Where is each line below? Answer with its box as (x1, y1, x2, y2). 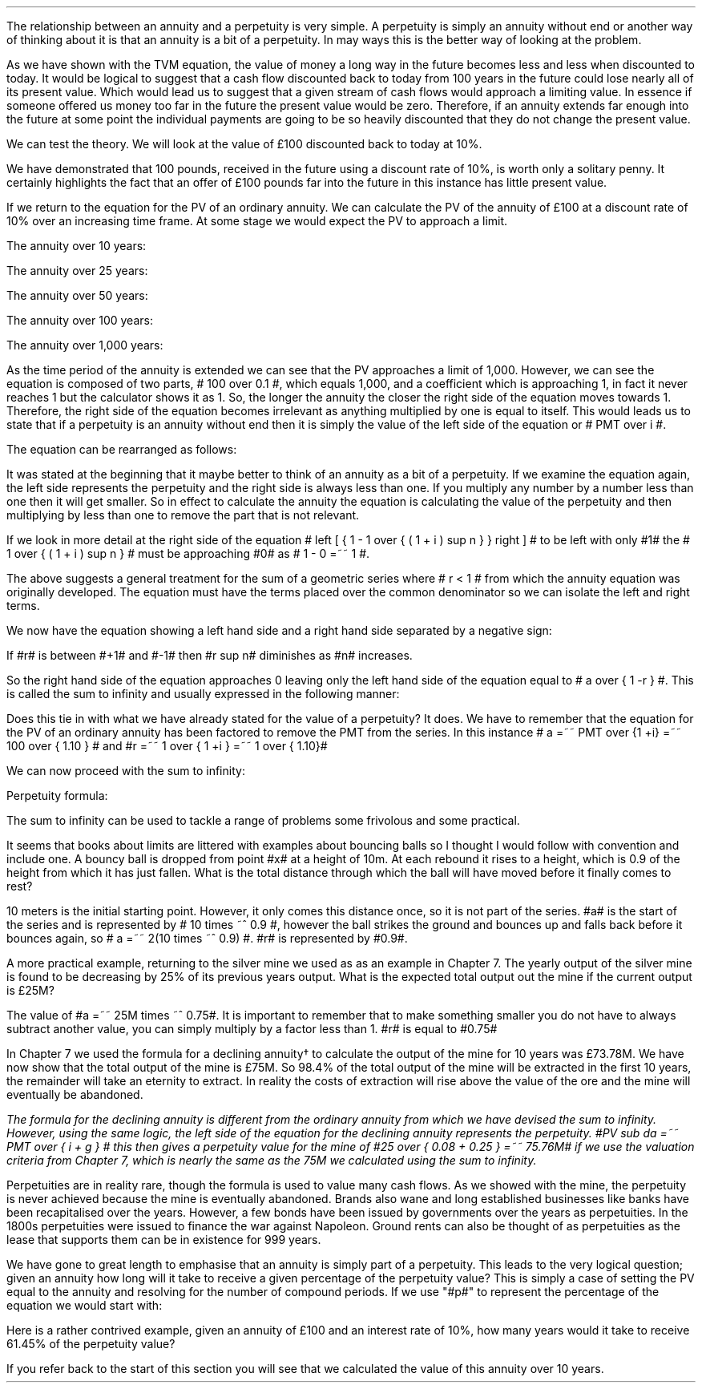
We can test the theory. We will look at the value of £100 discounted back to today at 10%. (6, 137, 482, 151)
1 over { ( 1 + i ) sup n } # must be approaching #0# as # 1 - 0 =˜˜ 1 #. (6, 547, 370, 560)
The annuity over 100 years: (6, 313, 153, 327)
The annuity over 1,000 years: (6, 338, 163, 352)
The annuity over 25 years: (6, 264, 148, 277)
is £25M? (6, 983, 54, 997)
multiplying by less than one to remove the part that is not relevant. (6, 508, 360, 522)
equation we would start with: (6, 1298, 163, 1312)
